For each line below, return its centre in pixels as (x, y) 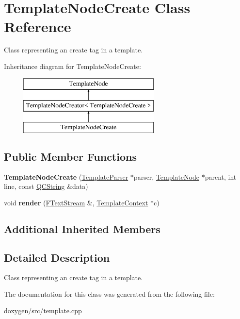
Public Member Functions (70, 156)
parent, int (221, 176)
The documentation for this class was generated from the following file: (109, 294)
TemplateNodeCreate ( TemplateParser (66, 176)
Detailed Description (57, 257)
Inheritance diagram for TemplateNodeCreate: (72, 66)
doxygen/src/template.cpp (43, 310)
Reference (38, 26)
